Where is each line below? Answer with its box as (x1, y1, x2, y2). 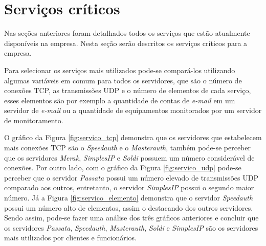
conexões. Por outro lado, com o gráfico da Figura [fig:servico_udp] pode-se (4, 162, 241, 173)
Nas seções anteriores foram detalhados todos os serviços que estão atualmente (4, 28, 250, 38)
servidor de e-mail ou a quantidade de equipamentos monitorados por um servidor (4, 105, 262, 116)
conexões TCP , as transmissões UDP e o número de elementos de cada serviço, (4, 85, 251, 96)
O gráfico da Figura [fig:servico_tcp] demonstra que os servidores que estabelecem (4, 132, 262, 143)
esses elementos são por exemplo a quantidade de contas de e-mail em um (4, 95, 235, 105)
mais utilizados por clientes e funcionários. (4, 232, 137, 243)
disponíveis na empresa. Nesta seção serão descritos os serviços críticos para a (4, 37, 248, 48)
